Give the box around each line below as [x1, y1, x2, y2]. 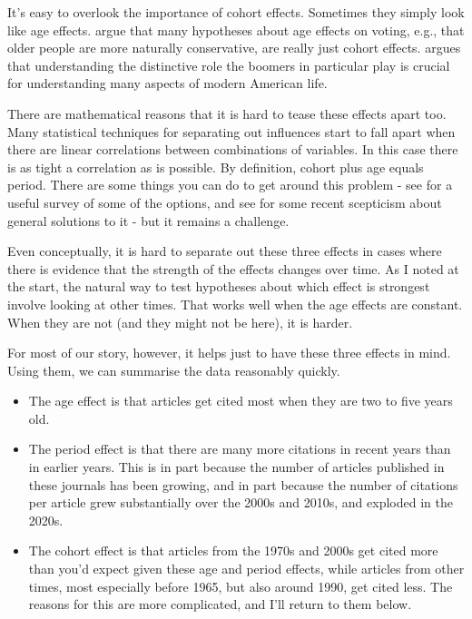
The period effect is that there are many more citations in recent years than [28, 439, 451, 458]
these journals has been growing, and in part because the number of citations [28, 475, 458, 494]
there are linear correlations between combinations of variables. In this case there [7, 140, 458, 159]
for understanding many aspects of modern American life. [7, 74, 328, 93]
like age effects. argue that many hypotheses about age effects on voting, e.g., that [7, 20, 465, 39]
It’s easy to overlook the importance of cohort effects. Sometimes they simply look [7, 3, 465, 21]
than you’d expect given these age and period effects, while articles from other [28, 559, 465, 578]
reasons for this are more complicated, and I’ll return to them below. [28, 594, 412, 614]
